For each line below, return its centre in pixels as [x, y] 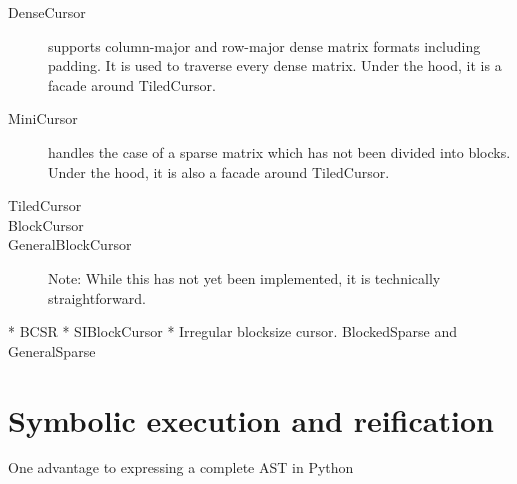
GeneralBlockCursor [70, 244]
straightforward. [97, 297]
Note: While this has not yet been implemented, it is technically [244, 277]
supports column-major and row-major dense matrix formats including [264, 45]
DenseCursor [47, 12]
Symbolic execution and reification [251, 419]
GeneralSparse [52, 350]
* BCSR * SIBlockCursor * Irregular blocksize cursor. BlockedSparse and [232, 331]
